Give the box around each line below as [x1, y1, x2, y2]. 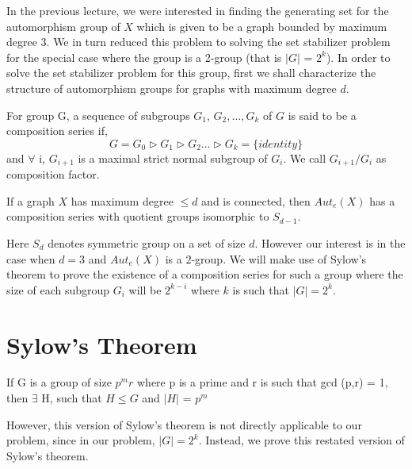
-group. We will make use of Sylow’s [191, 250, 367, 267]
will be [128, 281, 162, 298]
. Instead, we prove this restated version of [198, 432, 405, 448]
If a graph [6, 192, 55, 209]
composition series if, [6, 122, 108, 139]
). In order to [326, 48, 391, 65]
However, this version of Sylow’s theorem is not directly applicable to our [6, 416, 362, 432]
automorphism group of [6, 17, 120, 34]
